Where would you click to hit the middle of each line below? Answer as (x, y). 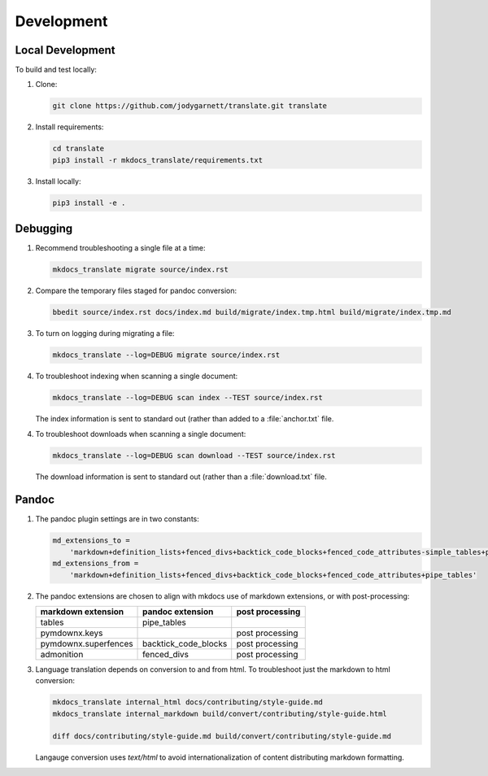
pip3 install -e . (89, 203)
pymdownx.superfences (87, 643)
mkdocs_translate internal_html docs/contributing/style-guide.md (187, 702)
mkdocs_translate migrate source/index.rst (141, 270)
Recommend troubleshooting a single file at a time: (121, 248)
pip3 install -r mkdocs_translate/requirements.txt (158, 160)
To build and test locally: (56, 70)
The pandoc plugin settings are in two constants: (117, 519)
